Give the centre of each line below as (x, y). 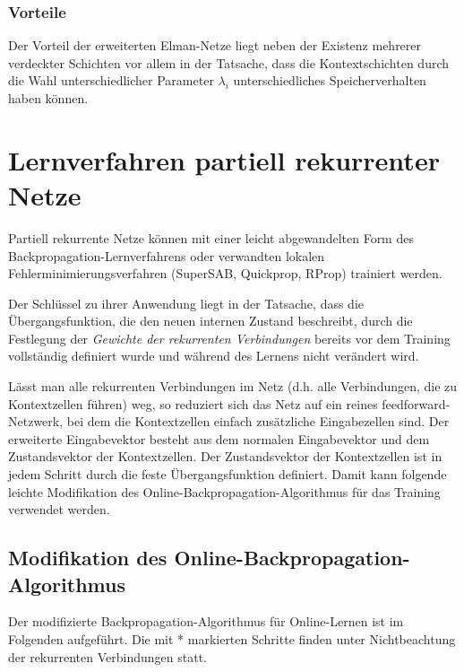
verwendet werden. (59, 509)
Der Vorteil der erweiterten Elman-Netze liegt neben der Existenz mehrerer (215, 45)
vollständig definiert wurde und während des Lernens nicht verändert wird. (214, 356)
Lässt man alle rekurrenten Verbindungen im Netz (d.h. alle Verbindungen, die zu (233, 386)
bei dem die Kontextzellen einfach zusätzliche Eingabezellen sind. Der (258, 421)
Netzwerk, (36, 421)
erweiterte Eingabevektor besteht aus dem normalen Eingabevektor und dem (219, 438)
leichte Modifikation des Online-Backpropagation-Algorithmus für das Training (224, 491)
